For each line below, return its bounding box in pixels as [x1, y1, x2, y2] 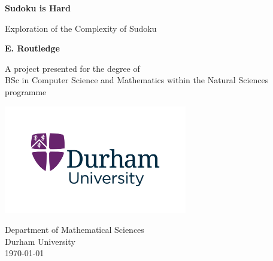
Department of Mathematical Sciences [5, 223, 144, 236]
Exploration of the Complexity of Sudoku [5, 22, 157, 34]
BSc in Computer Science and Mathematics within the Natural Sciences [5, 74, 269, 86]
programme [5, 85, 47, 98]
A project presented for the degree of [5, 62, 140, 74]
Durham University [5, 235, 75, 247]
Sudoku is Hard [5, 2, 71, 14]
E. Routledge [5, 42, 60, 54]
